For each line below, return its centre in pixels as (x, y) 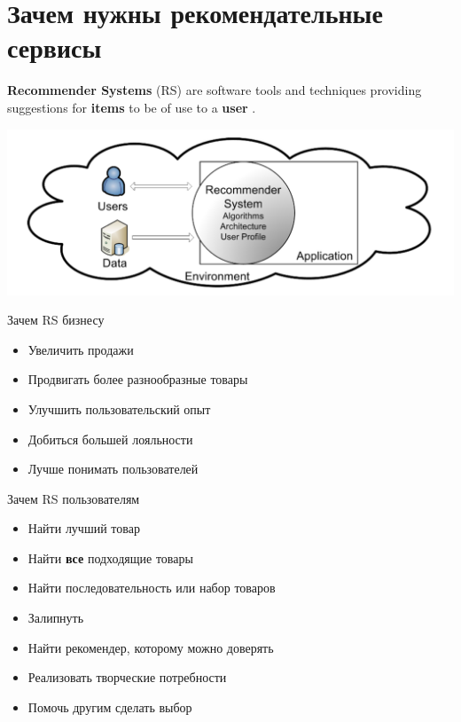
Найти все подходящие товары (110, 557)
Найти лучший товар (84, 528)
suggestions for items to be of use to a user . (132, 107)
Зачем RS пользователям (74, 498)
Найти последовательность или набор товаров (152, 588)
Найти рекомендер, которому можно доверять (151, 647)
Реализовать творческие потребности (127, 677)
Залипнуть (56, 618)
